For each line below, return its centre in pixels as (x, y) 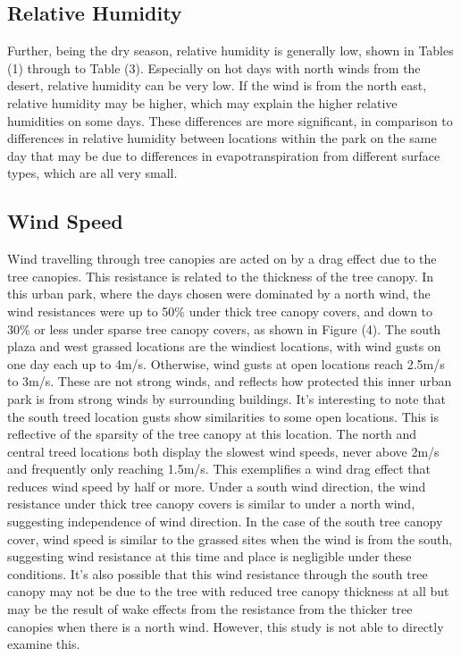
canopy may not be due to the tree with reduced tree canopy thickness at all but (228, 591)
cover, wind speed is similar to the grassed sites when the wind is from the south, (230, 538)
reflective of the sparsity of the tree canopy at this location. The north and (212, 434)
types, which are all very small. (92, 173)
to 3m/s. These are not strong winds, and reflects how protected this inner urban (230, 381)
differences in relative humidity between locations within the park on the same (222, 138)
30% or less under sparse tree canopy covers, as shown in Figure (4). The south (224, 328)
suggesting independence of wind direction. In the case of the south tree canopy (225, 521)
